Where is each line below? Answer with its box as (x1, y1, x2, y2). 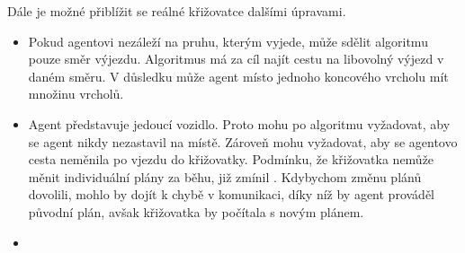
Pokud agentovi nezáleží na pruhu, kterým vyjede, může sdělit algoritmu (28, 31, 428, 50)
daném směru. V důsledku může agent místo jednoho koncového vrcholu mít (28, 66, 449, 85)
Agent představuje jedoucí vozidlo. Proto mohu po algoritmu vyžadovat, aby (28, 114, 451, 133)
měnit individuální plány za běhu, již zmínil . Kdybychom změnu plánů (28, 167, 422, 186)
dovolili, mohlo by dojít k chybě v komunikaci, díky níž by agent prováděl (28, 185, 434, 204)
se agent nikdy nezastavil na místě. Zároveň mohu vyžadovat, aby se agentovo (28, 132, 458, 151)
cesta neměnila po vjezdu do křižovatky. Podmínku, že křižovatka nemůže (28, 150, 434, 169)
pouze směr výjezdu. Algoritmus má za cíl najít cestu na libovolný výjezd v (28, 49, 444, 68)
